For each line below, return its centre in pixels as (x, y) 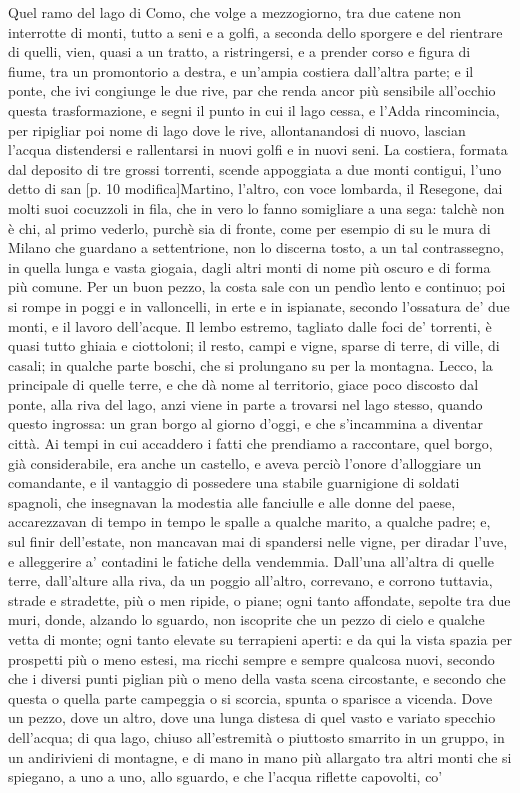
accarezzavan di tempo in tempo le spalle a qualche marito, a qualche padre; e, (249, 521)
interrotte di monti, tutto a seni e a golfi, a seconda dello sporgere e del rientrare (255, 31)
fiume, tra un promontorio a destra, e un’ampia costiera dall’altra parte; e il (241, 70)
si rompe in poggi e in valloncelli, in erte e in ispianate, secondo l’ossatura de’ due (259, 305)
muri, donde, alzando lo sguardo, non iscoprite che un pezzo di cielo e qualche (246, 619)
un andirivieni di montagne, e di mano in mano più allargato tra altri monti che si (260, 756)
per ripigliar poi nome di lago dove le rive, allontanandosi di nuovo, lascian (237, 129)
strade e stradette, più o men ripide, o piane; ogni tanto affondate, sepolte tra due (259, 599)
